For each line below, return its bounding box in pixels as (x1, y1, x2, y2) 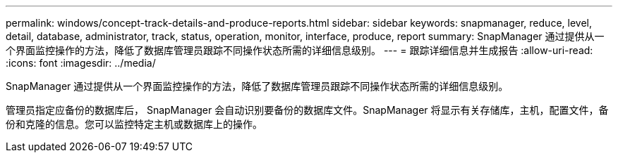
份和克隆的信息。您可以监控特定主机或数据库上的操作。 (6, 118, 262, 130)
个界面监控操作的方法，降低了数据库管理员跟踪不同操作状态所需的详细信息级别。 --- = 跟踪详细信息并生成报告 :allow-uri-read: (6, 44, 593, 56)
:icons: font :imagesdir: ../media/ (6, 57, 156, 69)
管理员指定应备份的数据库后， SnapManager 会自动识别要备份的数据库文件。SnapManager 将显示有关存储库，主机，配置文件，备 (6, 104, 609, 116)
